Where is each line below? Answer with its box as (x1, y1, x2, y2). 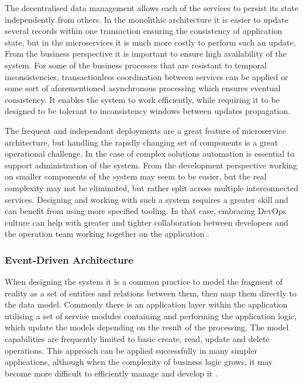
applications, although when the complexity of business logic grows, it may (5, 356, 273, 368)
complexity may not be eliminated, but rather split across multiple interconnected (5, 181, 299, 194)
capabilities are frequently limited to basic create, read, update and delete (5, 333, 270, 345)
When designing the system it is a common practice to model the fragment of (5, 275, 283, 288)
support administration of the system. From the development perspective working (5, 158, 298, 171)
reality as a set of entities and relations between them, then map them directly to (5, 287, 297, 299)
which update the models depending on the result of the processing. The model (5, 321, 289, 333)
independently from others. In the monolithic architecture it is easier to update (5, 13, 288, 25)
